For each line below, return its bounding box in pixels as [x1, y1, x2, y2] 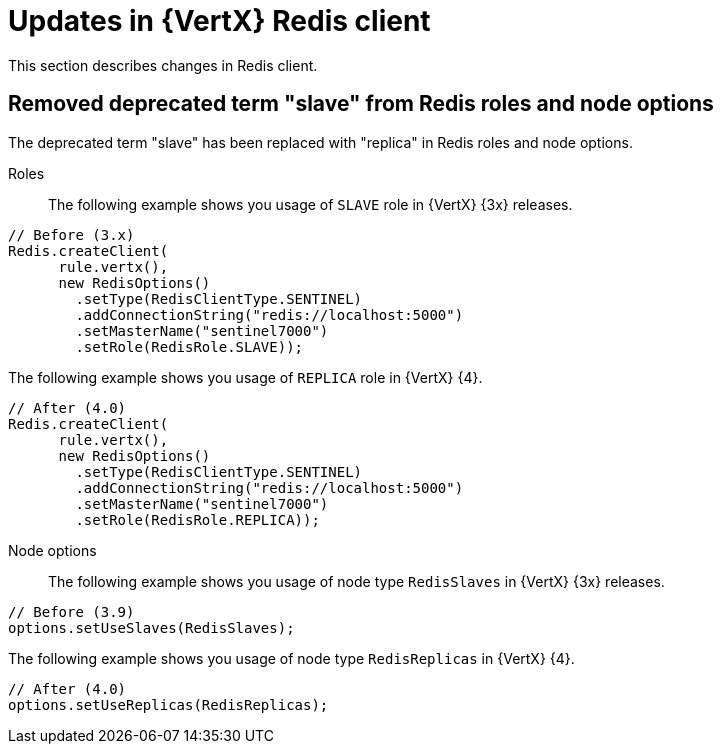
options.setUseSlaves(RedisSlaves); [8, 619, 295, 636]
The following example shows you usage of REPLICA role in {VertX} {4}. [8, 368, 483, 386]
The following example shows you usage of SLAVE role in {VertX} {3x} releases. [48, 195, 573, 213]
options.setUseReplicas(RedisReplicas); [8, 696, 329, 713]
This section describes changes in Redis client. [8, 56, 318, 74]
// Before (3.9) [8, 603, 135, 620]
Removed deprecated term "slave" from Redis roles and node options [8, 91, 714, 117]
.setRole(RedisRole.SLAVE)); [75, 338, 304, 355]
